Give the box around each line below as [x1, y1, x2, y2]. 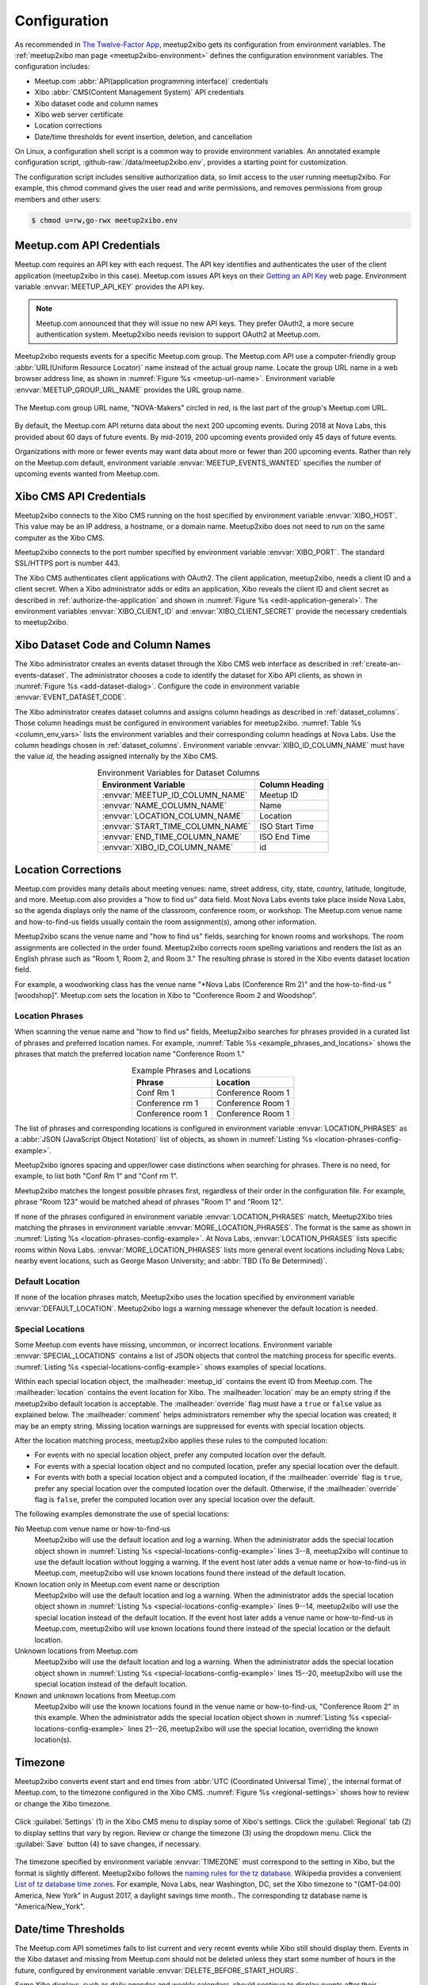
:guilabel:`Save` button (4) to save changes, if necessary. [14, 1839, 201, 1849]
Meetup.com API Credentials [14, 239, 161, 252]
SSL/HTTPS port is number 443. [14, 558, 120, 568]
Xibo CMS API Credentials [14, 489, 147, 503]
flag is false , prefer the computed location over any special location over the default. [34, 1494, 315, 1504]
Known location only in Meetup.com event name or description [14, 1579, 220, 1589]
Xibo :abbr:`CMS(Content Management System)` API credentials [34, 87, 245, 97]
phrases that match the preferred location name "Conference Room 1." [14, 1049, 245, 1059]
